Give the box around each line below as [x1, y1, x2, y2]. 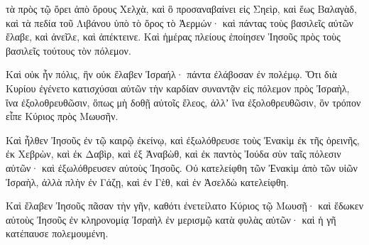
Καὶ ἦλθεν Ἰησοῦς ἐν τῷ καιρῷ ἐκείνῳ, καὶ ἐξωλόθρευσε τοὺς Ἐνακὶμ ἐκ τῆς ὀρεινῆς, [6, 132, 360, 147]
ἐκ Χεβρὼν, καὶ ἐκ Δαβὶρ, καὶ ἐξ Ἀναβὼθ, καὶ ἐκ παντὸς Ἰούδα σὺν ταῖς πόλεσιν [6, 146, 341, 161]
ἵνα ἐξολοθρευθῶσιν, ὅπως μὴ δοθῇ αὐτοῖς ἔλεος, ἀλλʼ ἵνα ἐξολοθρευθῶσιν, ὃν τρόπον [6, 94, 361, 109]
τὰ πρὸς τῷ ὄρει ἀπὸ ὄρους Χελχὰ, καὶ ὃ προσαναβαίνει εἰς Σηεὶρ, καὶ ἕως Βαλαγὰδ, [6, 1, 357, 16]
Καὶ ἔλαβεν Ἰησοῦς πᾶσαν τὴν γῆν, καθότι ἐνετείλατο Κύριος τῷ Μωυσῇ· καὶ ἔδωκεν [6, 198, 363, 213]
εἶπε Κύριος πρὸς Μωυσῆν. [6, 109, 119, 124]
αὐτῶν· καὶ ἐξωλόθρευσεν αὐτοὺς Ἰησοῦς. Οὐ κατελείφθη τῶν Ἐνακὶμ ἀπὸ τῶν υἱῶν [6, 160, 358, 175]
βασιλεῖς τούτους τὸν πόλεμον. [6, 43, 131, 58]
